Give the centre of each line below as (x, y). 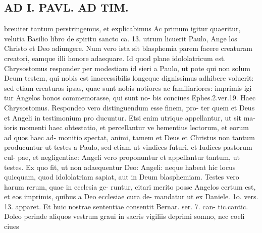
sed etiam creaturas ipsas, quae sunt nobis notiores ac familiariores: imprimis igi (128, 88)
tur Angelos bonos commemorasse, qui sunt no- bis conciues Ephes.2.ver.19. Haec (130, 98)
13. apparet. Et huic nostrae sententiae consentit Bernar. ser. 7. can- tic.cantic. (126, 206)
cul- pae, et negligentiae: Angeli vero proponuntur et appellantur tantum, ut (122, 157)
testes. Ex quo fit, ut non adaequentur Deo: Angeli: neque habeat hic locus (120, 167)
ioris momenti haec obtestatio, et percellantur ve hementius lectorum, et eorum (126, 127)
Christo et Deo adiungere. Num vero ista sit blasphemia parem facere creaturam (128, 48)
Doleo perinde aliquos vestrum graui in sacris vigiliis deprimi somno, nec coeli (124, 216)
